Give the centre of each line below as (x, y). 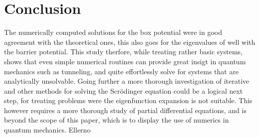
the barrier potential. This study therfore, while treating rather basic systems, (123, 52)
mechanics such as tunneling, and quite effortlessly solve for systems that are (122, 71)
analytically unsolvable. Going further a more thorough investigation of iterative (127, 81)
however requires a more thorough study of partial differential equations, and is (125, 110)
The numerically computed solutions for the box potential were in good (113, 32)
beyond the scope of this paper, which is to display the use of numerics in (117, 120)
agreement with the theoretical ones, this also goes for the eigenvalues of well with (130, 42)
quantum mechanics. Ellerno (47, 130)
